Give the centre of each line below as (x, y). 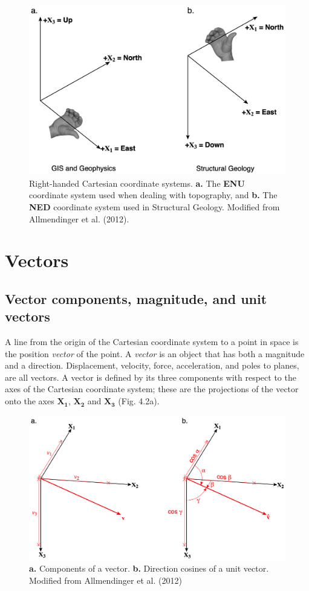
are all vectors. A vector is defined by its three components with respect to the (151, 377)
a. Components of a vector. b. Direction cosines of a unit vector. (149, 568)
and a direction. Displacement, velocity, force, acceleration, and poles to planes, (152, 365)
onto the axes (30, 401)
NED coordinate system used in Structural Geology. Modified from (154, 206)
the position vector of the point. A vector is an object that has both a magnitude (155, 353)
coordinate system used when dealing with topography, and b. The (153, 195)
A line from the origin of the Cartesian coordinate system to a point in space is (152, 342)
